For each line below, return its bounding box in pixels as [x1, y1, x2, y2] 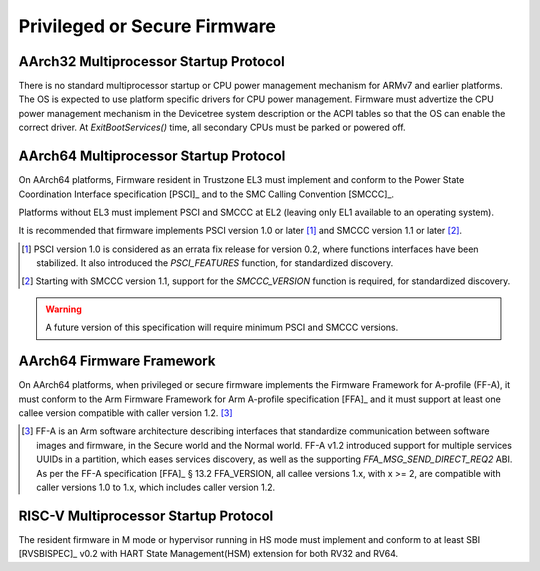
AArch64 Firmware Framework [18, 353, 216, 370]
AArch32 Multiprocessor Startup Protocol [18, 53, 285, 70]
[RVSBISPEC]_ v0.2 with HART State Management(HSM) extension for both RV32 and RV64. [18, 548, 399, 560]
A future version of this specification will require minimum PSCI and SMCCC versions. [45, 321, 399, 334]
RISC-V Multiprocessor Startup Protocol [18, 507, 274, 524]
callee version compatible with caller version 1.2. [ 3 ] [18, 406, 234, 419]
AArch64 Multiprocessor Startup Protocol [18, 148, 286, 165]
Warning [45, 303, 82, 315]
